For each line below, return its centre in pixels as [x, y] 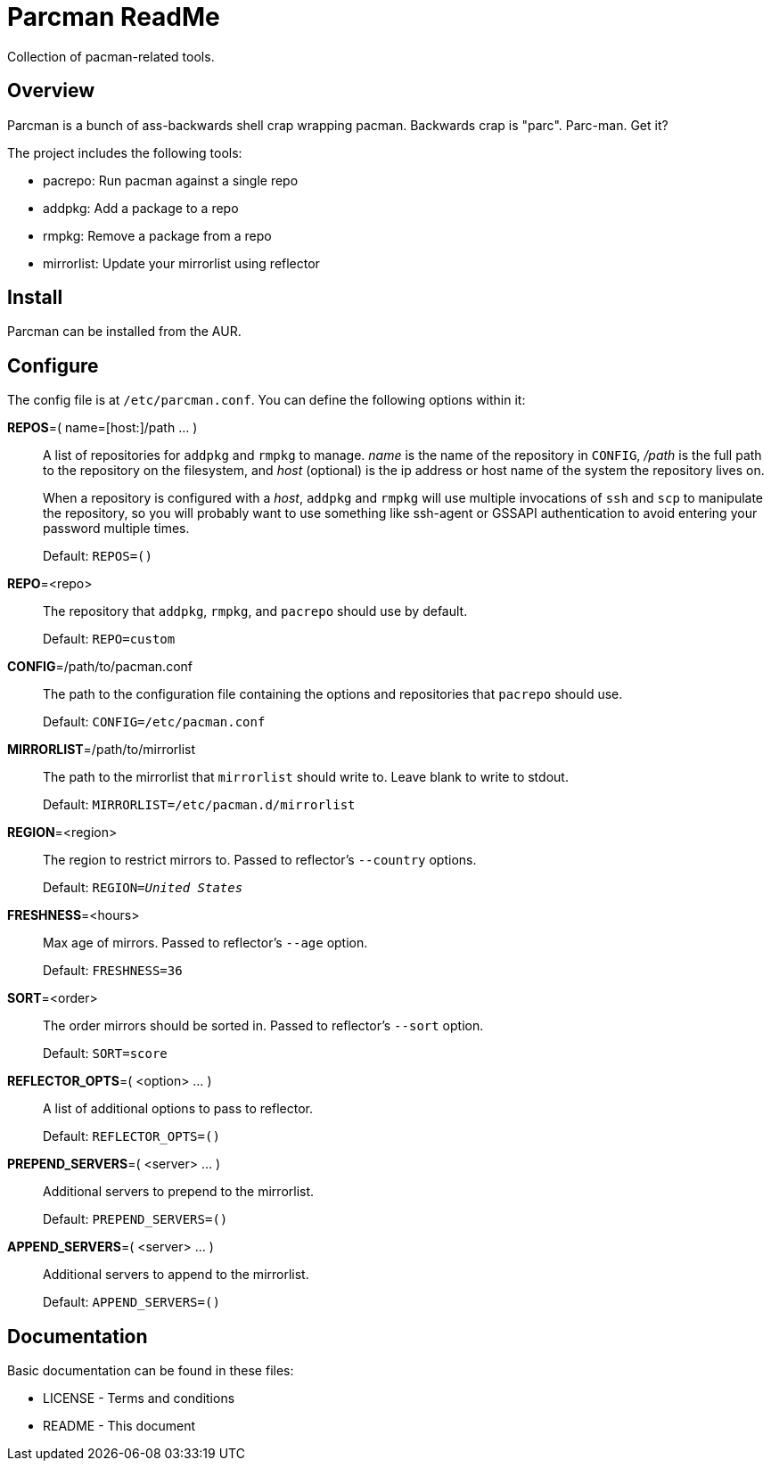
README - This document [119, 1426]
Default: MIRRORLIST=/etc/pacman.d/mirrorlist [199, 805]
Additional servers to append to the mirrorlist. [176, 1275]
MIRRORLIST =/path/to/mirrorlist [102, 750]
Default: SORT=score [105, 1054]
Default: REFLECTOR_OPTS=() [131, 1136]
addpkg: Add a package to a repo [141, 208]
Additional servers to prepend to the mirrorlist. [179, 1192]
